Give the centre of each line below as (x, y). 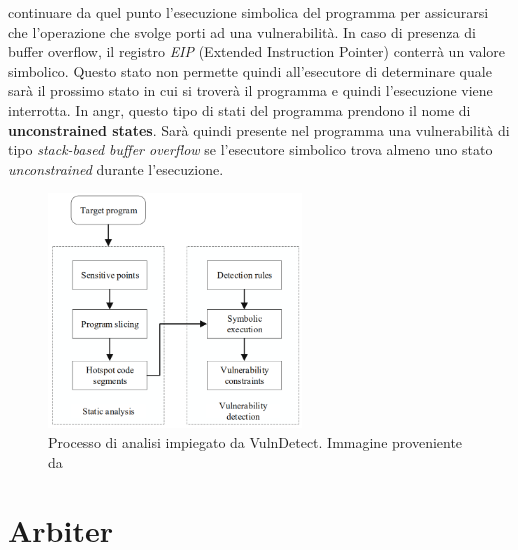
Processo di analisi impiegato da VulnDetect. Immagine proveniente (255, 442)
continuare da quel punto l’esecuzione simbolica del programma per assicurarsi (248, 12)
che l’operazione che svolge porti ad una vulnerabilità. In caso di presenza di (242, 31)
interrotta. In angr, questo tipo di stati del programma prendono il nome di (239, 109)
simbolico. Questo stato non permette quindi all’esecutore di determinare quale (250, 70)
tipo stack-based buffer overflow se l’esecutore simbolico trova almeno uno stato (250, 149)
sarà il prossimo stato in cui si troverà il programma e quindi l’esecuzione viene (250, 90)
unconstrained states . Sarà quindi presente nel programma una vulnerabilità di (259, 129)
